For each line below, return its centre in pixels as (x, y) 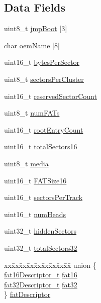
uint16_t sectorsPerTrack (43, 197)
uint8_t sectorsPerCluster (44, 79)
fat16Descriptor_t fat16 (41, 275)
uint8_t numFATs (32, 113)
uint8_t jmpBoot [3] (36, 28)
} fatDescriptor (27, 294)
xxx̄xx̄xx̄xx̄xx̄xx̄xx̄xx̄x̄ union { (50, 265)
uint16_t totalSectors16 (41, 146)
